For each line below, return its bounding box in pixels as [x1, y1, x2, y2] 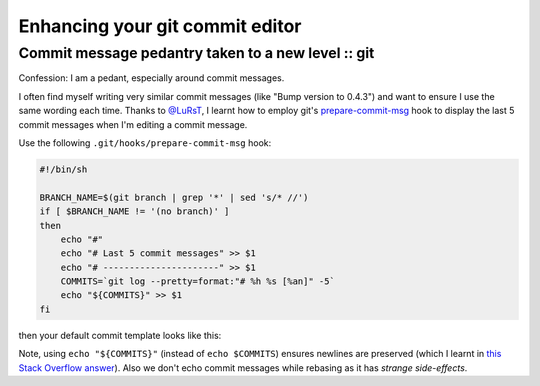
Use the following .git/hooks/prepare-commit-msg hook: [18, 136, 272, 149]
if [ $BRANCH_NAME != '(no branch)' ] [39, 206, 230, 217]
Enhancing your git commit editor [18, 15, 302, 37]
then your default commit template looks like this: [18, 329, 222, 341]
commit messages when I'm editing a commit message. [18, 118, 248, 130]
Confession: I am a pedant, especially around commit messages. [18, 72, 285, 84]
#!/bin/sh [39, 163, 88, 175]
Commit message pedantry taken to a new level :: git [18, 44, 375, 62]
